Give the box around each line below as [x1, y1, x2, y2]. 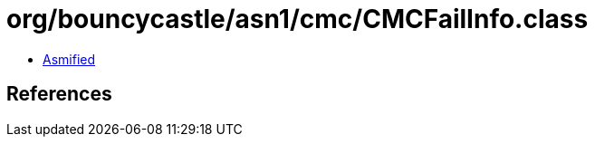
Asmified [43, 51, 96, 67]
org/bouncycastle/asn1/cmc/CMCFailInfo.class [6, 4, 589, 34]
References [6, 82, 112, 106]
